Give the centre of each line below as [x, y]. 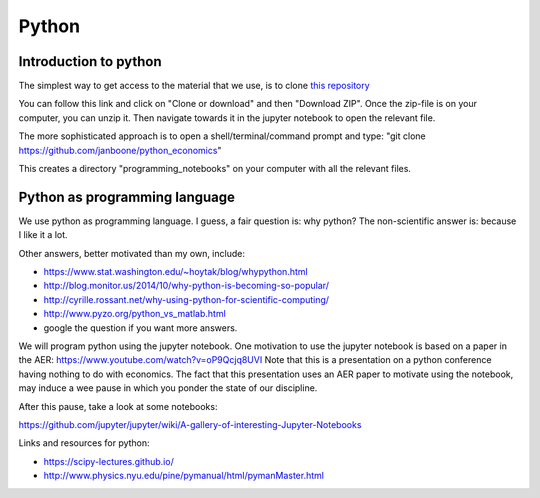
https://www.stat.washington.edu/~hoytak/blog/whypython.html [176, 272]
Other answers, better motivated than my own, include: [131, 253]
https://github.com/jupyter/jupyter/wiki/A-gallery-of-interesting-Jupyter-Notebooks [190, 424]
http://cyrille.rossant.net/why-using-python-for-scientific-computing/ [186, 299]
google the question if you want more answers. [140, 327]
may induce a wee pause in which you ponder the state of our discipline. [168, 388]
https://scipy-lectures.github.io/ [108, 461]
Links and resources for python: [84, 443]
